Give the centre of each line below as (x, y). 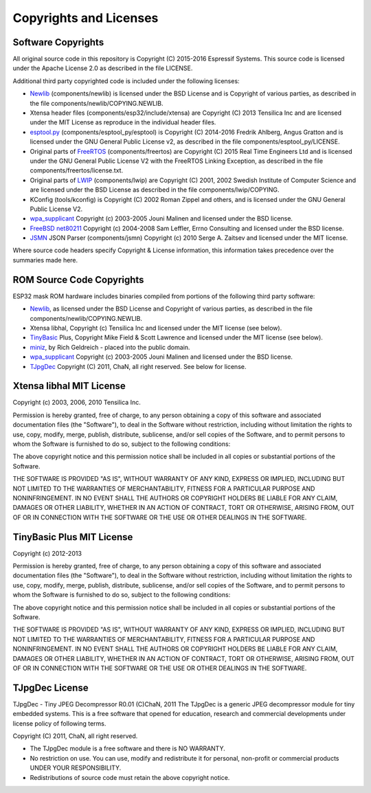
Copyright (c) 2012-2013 (47, 553)
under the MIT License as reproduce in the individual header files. (123, 122)
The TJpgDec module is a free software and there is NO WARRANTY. (128, 748)
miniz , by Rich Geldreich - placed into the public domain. (110, 347)
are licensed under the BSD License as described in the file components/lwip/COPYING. (155, 190)
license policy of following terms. (59, 723)
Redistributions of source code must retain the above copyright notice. (130, 777)
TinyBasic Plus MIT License (73, 537)
